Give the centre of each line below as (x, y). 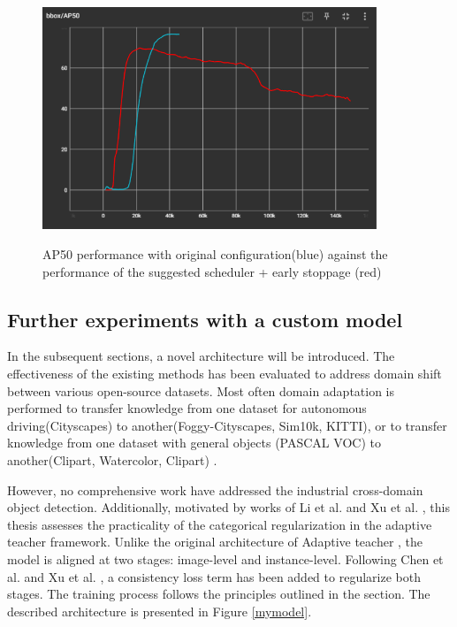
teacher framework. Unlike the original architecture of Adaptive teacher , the (215, 542)
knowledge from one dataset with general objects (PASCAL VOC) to (194, 443)
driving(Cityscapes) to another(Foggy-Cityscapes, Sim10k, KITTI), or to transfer (227, 425)
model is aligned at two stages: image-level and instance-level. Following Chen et (225, 558)
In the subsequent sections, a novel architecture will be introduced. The (201, 356)
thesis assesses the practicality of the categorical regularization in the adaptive (220, 524)
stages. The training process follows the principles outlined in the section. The (219, 594)
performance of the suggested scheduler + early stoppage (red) (212, 271)
